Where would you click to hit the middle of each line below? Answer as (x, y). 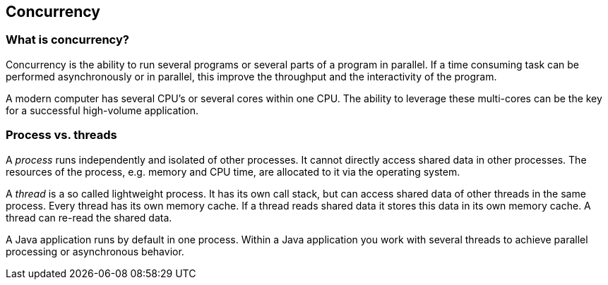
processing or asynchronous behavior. (95, 251)
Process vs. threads (61, 135)
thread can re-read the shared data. (89, 217)
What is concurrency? (67, 40)
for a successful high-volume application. (102, 110)
